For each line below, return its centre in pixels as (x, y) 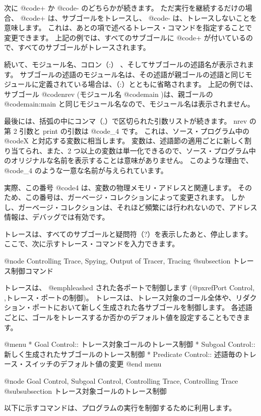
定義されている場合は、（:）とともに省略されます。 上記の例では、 (148, 84)
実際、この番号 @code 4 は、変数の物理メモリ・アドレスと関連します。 (120, 187)
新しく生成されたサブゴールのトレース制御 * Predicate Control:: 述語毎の (123, 354)
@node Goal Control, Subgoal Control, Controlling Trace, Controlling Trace (121, 381)
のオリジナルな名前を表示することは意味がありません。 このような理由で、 (128, 160)
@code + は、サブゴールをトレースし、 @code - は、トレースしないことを (139, 17)
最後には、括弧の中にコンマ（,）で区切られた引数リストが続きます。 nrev (126, 120)
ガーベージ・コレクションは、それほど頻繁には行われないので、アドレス (138, 207)
